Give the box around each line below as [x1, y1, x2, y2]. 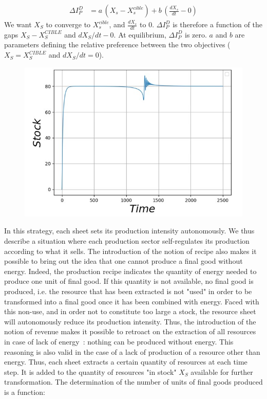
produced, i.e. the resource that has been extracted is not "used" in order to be [4, 285, 252, 296]
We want [4, 19, 32, 30]
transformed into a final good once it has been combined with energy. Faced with [4, 296, 259, 306]
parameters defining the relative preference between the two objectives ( [4, 39, 231, 50]
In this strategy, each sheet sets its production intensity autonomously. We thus [4, 225, 255, 236]
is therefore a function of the [173, 19, 262, 30]
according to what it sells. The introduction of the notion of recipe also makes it [4, 245, 257, 256]
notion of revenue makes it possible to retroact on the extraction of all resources [4, 326, 256, 337]
